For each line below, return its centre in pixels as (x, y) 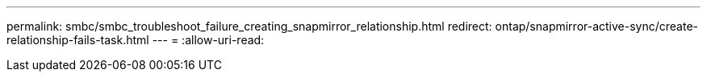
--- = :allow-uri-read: (208, 40)
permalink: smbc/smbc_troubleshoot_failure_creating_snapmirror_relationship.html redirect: (249, 26)
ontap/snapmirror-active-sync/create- (597, 26)
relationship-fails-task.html (78, 40)
